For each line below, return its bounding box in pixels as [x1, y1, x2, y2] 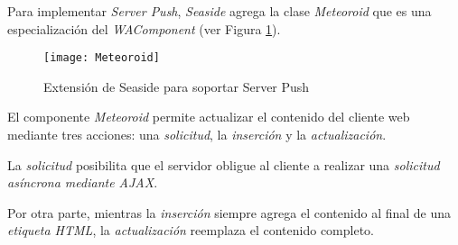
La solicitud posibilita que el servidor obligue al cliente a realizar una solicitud [7, 155, 440, 174]
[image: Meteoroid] [43, 51, 160, 65]
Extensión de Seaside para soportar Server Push [43, 77, 310, 95]
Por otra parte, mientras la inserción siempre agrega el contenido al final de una [7, 203, 452, 222]
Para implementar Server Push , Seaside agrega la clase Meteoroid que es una [7, 2, 432, 20]
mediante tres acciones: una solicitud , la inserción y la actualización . [7, 125, 387, 144]
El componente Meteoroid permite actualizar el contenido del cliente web [7, 107, 410, 126]
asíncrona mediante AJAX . [7, 173, 158, 192]
